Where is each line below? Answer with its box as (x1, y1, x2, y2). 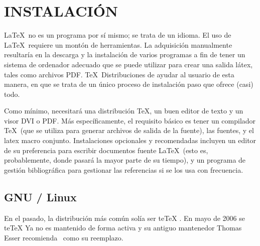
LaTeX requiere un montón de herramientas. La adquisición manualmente (4, 39, 232, 50)
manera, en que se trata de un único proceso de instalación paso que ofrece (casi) (4, 79, 253, 89)
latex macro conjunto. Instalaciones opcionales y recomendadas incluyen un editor (4, 135, 256, 146)
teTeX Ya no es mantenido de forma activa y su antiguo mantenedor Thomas (4, 222, 242, 233)
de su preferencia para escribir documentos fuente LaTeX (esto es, (4, 145, 208, 155)
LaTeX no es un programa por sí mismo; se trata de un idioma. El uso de (4, 30, 231, 40)
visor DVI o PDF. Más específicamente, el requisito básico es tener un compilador (4, 115, 256, 126)
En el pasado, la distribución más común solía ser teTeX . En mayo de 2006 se (4, 212, 245, 223)
